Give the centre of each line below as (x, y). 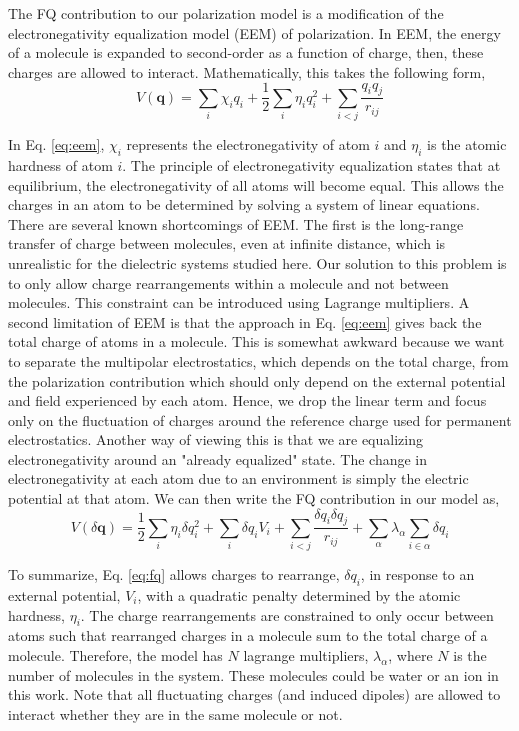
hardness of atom (60, 164)
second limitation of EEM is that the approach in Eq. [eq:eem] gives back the (245, 321)
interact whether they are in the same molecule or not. (175, 713)
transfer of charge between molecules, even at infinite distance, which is (227, 243)
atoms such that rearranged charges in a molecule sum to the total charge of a (248, 635)
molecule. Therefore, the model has (115, 655)
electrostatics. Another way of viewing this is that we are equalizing (215, 439)
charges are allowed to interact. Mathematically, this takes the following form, (247, 71)
